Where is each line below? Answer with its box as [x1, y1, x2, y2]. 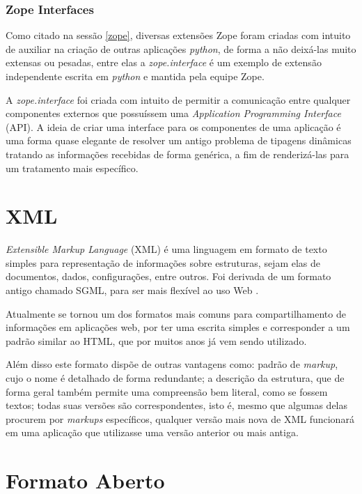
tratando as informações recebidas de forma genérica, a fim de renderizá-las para [6, 146, 349, 161]
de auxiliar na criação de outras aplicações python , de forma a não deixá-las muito [6, 41, 356, 56]
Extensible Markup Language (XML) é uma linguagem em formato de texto [6, 242, 327, 256]
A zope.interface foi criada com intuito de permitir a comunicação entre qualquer [6, 92, 351, 107]
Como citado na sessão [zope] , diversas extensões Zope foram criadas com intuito [6, 28, 351, 43]
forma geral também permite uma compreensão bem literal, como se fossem [6, 384, 328, 399]
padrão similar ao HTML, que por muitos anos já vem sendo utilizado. [6, 333, 307, 348]
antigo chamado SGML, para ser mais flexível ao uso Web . [6, 283, 259, 298]
